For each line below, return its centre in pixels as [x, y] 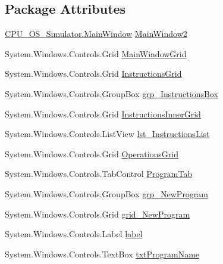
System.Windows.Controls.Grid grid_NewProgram [98, 214]
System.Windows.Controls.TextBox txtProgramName [102, 254]
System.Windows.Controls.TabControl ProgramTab [99, 174]
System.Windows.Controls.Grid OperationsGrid [92, 153]
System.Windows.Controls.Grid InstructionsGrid [93, 74]
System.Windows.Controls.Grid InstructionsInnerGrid [103, 114]
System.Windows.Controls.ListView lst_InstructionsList [107, 134]
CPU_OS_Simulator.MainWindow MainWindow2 [96, 34]
